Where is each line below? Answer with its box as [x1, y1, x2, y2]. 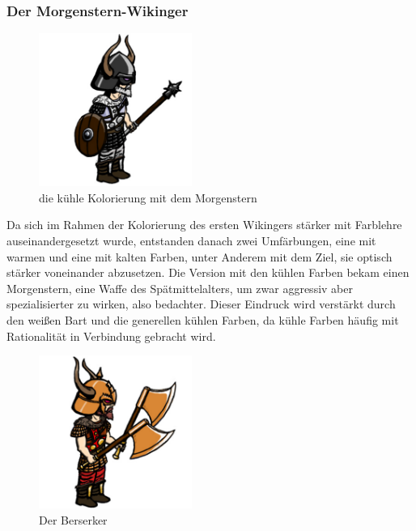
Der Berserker [39, 511, 108, 528]
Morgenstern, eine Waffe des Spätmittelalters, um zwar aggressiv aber [6, 279, 353, 296]
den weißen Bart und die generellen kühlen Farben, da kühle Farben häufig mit [6, 311, 399, 328]
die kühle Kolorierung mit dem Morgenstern [39, 189, 257, 206]
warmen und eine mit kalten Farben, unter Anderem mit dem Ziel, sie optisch [6, 248, 393, 265]
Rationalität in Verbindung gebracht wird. [6, 327, 216, 344]
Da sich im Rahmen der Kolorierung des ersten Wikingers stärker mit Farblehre [6, 216, 402, 233]
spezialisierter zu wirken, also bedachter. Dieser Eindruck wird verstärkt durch [6, 295, 396, 312]
